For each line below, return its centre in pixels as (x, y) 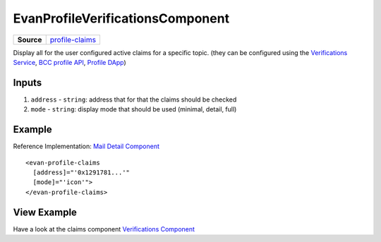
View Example (45, 212)
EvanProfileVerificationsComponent (121, 18)
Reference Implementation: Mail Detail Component (86, 146)
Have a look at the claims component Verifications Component (104, 229)
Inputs (28, 82)
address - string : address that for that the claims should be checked (134, 99)
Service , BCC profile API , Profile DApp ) (69, 62)
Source (30, 40)
